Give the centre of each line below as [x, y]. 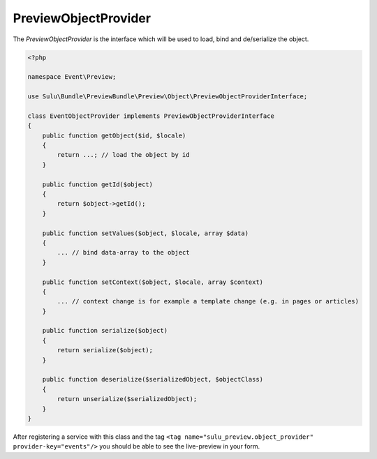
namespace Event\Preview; [72, 77]
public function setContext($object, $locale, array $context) [153, 282]
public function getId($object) [98, 184]
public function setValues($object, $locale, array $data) [146, 233]
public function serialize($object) [105, 331]
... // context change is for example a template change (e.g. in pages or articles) [208, 301]
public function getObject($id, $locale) [114, 135]
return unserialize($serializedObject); [127, 399]
